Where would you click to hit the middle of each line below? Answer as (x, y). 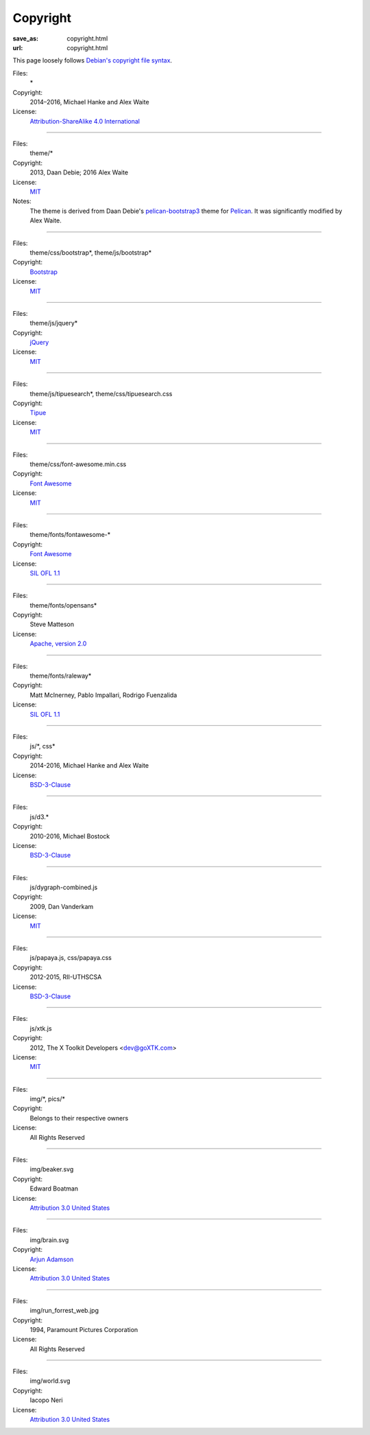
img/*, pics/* (47, 1099)
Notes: (22, 201)
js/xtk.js (41, 1028)
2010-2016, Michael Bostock (70, 836)
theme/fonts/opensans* (63, 605)
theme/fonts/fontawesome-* (70, 535)
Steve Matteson (52, 624)
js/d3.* (39, 816)
